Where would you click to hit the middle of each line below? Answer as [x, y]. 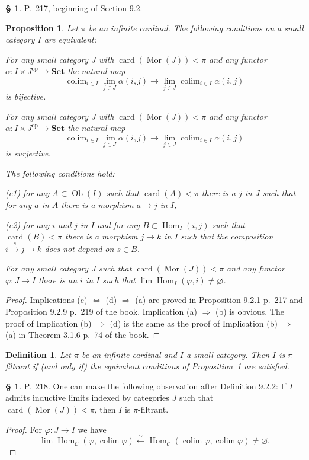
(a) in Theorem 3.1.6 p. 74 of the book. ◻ [83, 335]
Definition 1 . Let [38, 354]
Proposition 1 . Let [42, 28]
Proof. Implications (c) [46, 300]
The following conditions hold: [60, 173]
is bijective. [26, 96]
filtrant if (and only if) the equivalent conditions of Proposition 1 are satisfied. [147, 366]
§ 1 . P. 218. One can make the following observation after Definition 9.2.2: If [146, 386]
